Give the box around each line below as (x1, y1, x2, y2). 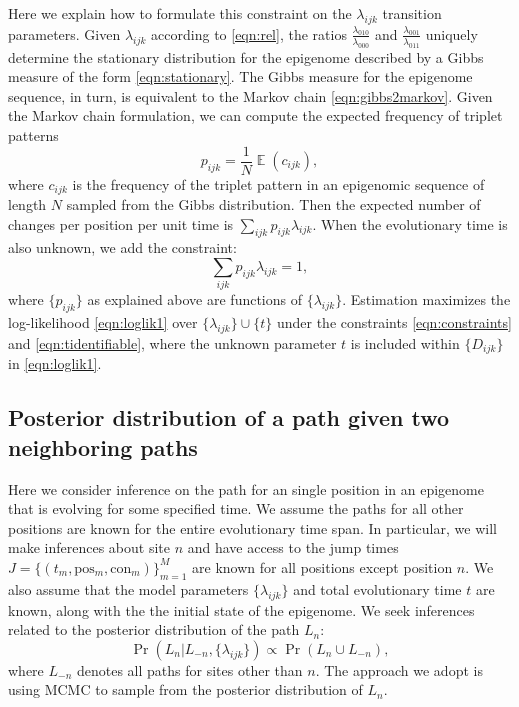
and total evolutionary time (293, 578, 462, 599)
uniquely (425, 23, 478, 44)
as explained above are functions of (87, 289, 303, 310)
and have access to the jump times (187, 537, 399, 558)
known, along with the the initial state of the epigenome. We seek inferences (8, 599, 475, 620)
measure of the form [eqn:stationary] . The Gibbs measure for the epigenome (8, 66, 473, 87)
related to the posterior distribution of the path (8, 619, 300, 640)
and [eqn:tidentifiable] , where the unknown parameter (8, 332, 337, 353)
